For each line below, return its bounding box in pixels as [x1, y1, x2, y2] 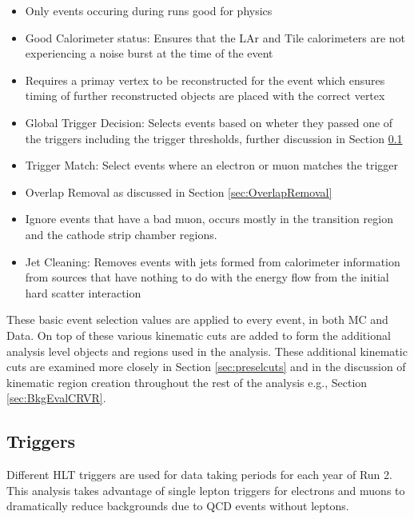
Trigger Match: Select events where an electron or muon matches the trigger [25, 157, 399, 174]
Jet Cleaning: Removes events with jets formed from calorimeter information [25, 253, 400, 269]
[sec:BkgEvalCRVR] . [6, 389, 106, 406]
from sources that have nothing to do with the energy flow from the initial [25, 269, 389, 285]
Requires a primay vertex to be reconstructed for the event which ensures [25, 71, 385, 88]
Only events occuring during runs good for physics [25, 2, 273, 18]
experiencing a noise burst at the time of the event [25, 45, 273, 62]
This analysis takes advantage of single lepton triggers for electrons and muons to [6, 481, 405, 498]
